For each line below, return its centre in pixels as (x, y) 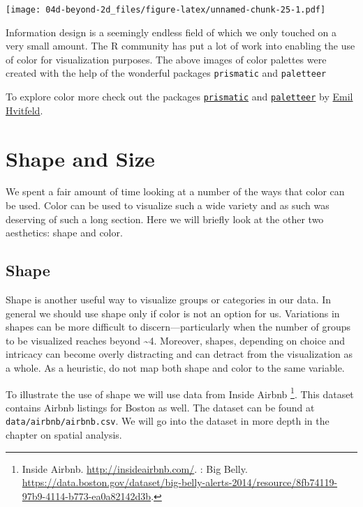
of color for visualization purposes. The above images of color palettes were (166, 59)
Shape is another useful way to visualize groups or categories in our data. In (169, 300)
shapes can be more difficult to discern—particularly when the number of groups (178, 327)
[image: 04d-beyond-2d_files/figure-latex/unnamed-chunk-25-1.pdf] (166, 10)
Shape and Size (80, 158)
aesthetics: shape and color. (64, 233)
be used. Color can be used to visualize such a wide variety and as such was (168, 205)
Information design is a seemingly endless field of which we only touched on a (171, 32)
